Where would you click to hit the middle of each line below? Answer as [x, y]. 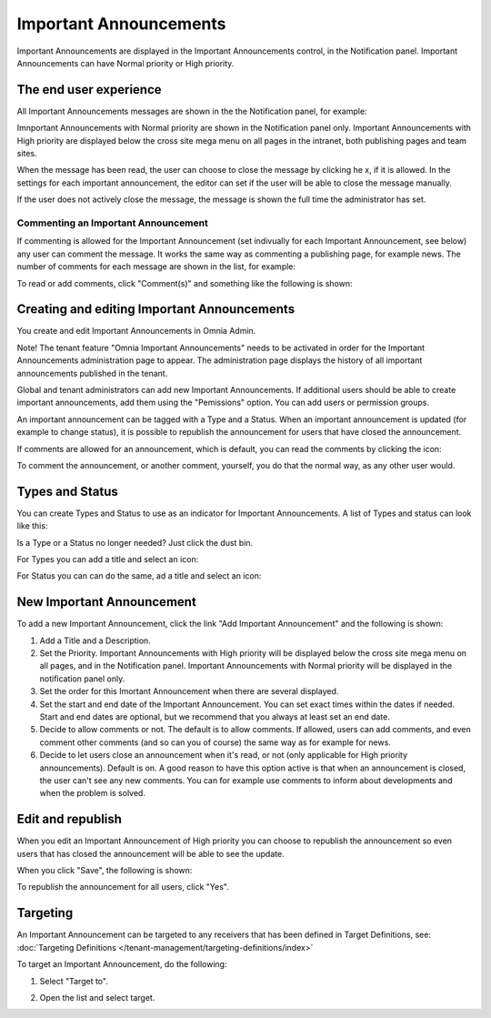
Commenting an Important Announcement [112, 223]
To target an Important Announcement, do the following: [122, 964]
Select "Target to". [74, 981]
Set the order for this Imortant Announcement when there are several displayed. [189, 691]
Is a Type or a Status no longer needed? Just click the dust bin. [135, 542]
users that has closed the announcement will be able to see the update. [151, 853]
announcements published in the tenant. [92, 373]
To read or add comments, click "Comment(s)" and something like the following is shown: [185, 283]
